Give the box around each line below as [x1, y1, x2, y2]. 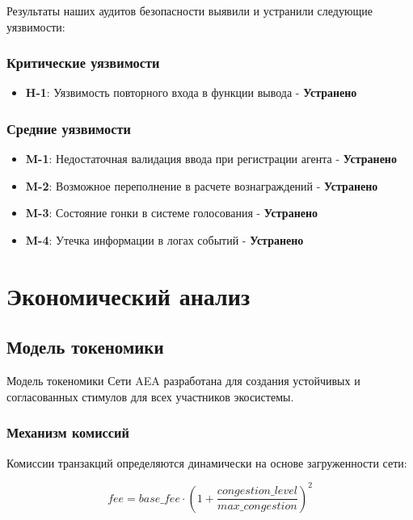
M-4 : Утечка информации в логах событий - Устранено [25, 232, 304, 248]
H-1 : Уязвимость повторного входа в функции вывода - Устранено [25, 84, 357, 101]
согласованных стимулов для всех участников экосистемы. [6, 388, 294, 405]
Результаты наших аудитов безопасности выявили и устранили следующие [6, 2, 373, 19]
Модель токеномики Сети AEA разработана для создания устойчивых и [6, 372, 360, 389]
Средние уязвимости [6, 118, 131, 138]
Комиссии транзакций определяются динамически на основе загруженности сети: [6, 454, 407, 471]
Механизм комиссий [6, 422, 129, 442]
